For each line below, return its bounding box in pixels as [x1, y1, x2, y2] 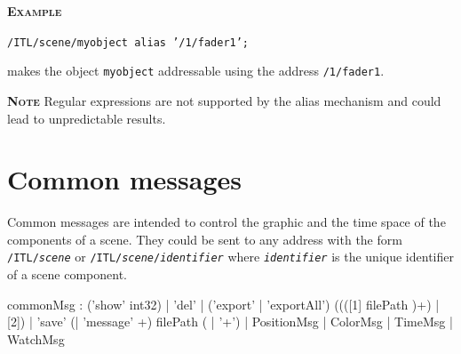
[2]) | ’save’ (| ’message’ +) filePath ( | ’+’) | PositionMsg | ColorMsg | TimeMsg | [7, 312, 453, 331]
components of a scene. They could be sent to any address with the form [7, 229, 402, 248]
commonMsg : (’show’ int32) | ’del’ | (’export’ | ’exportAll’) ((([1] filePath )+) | [7, 294, 440, 313]
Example [7, 2, 62, 20]
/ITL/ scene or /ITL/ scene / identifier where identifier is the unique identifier [7, 247, 454, 266]
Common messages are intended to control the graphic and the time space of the [7, 213, 446, 231]
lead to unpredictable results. [7, 109, 166, 127]
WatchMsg [7, 329, 65, 348]
